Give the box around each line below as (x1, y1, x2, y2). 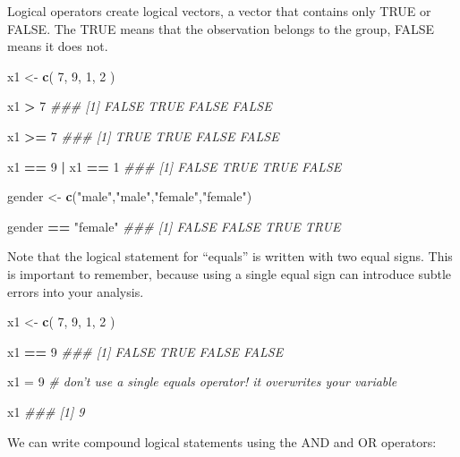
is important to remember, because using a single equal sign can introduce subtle (7, 264, 452, 283)
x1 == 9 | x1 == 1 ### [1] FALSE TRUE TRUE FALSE (7, 157, 342, 175)
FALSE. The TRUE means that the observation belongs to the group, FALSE (7, 19, 435, 38)
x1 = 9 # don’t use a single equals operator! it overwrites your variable (7, 372, 397, 391)
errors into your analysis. (7, 282, 144, 300)
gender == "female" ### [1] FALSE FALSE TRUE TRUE (7, 216, 341, 235)
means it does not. (7, 37, 108, 55)
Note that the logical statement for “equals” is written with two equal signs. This (7, 247, 453, 266)
